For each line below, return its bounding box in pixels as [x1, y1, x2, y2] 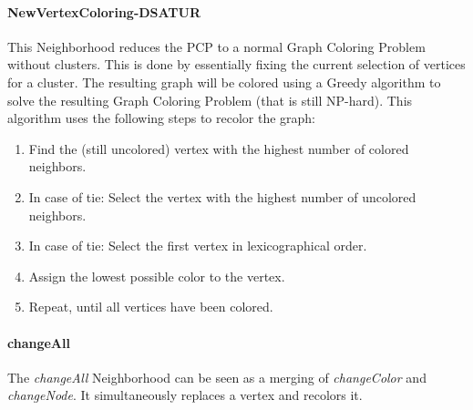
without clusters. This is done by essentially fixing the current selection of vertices [7, 55, 466, 74]
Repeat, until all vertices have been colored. [28, 297, 273, 316]
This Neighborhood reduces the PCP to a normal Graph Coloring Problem [7, 36, 426, 56]
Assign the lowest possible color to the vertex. [28, 266, 285, 285]
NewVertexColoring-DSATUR [7, 2, 201, 21]
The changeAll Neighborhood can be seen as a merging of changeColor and [7, 367, 427, 386]
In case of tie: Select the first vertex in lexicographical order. [28, 236, 367, 255]
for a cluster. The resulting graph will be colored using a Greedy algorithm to [7, 72, 441, 91]
